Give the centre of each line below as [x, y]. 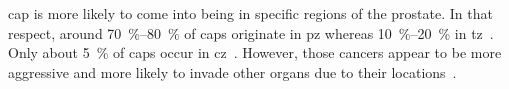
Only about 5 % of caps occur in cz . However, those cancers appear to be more [255, 52]
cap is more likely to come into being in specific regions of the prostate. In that [250, 13]
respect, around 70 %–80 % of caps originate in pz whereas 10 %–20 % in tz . [251, 32]
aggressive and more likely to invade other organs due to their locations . [232, 71]
